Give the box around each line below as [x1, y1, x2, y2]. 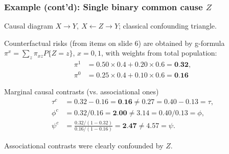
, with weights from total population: [101, 47, 217, 58]
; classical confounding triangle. [119, 20, 217, 31]
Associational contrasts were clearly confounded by [4, 140, 164, 151]
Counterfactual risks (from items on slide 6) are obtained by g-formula [4, 37, 225, 48]
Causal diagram [4, 20, 53, 31]
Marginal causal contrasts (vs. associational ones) [4, 86, 159, 97]
